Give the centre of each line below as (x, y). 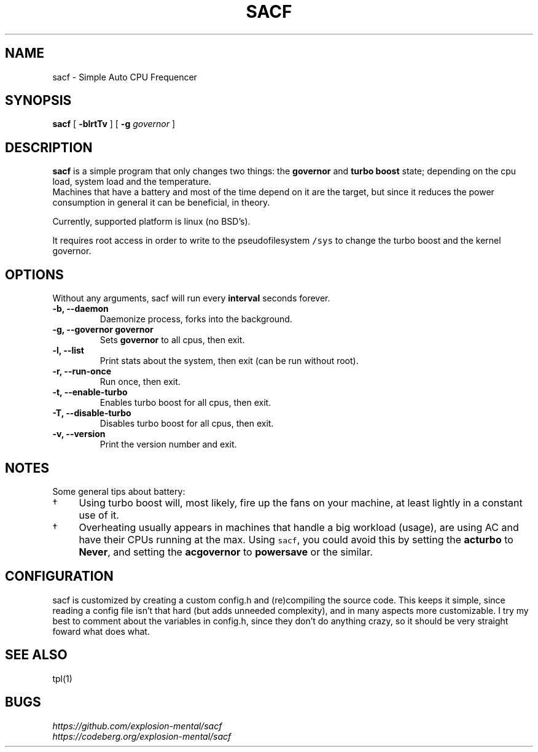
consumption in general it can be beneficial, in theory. (161, 203)
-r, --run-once (82, 371)
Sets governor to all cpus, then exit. (172, 340)
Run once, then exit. (140, 382)
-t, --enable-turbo (90, 392)
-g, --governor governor (103, 330)
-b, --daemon (80, 309)
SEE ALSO (36, 655)
